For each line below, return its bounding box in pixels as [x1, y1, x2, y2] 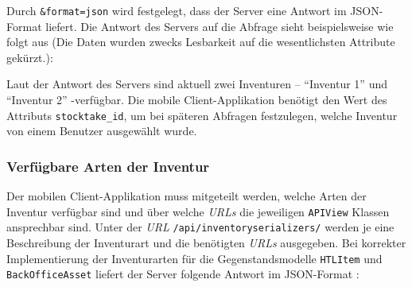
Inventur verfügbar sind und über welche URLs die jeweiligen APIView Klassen [6, 203, 390, 219]
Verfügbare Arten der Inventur [6, 156, 210, 176]
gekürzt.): [6, 48, 53, 65]
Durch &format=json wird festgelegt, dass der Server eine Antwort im [6, 2, 347, 18]
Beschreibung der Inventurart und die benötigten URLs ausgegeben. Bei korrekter [6, 235, 406, 250]
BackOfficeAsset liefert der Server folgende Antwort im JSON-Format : [6, 266, 360, 282]
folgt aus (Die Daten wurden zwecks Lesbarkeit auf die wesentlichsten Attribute [6, 33, 395, 50]
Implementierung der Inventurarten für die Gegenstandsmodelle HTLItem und [6, 250, 383, 266]
